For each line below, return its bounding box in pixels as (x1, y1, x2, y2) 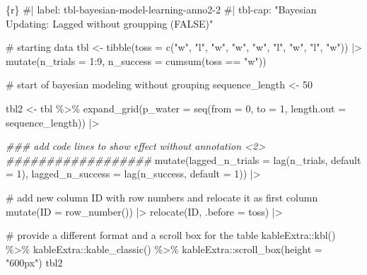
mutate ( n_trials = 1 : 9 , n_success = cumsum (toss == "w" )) (6, 53, 267, 68)
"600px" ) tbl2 (6, 255, 63, 270)
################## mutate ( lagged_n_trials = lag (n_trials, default (6, 152, 361, 167)
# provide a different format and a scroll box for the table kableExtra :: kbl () (6, 228, 336, 242)
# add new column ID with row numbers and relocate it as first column (6, 189, 318, 204)
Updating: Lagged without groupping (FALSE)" (6, 16, 214, 30)
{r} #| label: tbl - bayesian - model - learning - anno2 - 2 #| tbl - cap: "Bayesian (6, 2, 317, 16)
